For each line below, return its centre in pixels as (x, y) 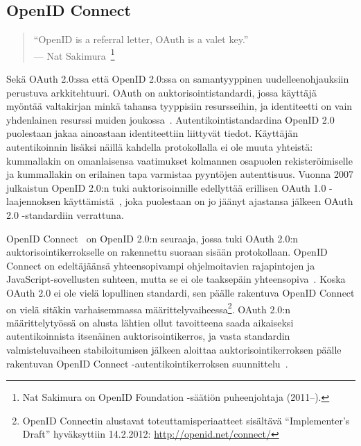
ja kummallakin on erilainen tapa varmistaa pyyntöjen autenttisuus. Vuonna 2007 (180, 174)
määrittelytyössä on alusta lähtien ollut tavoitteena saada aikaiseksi (150, 322)
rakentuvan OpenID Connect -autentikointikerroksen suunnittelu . (147, 363)
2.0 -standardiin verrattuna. (65, 214)
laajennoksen (34, 201)
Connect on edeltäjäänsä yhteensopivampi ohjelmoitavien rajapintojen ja (161, 265)
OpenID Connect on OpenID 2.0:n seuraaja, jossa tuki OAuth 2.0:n (152, 238)
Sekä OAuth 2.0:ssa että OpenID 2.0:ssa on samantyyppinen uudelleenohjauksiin (178, 79)
